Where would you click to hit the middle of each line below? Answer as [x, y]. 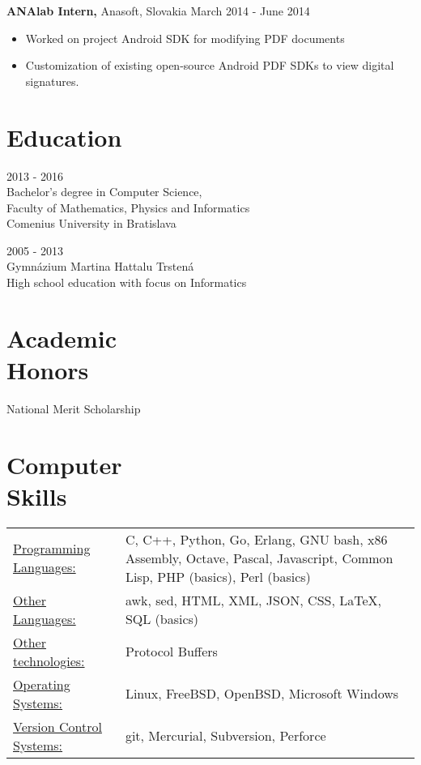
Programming [52, 549]
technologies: [49, 660]
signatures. [52, 81]
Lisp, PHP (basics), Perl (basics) [218, 576]
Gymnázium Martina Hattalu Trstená [100, 266]
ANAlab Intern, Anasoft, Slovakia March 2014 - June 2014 [158, 11]
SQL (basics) [162, 618]
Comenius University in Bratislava [91, 223]
